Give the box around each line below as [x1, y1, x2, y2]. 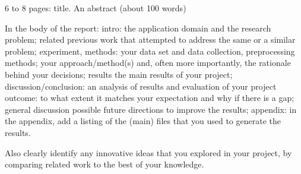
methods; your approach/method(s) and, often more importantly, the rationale [5, 56, 291, 69]
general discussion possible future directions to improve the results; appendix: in [5, 103, 297, 115]
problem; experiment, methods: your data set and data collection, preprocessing [5, 45, 295, 57]
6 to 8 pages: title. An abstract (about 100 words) [5, 2, 186, 14]
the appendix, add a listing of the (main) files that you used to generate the [5, 115, 281, 127]
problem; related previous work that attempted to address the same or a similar [5, 33, 296, 46]
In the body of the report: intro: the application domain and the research [5, 21, 271, 34]
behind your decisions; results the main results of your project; [5, 68, 233, 80]
